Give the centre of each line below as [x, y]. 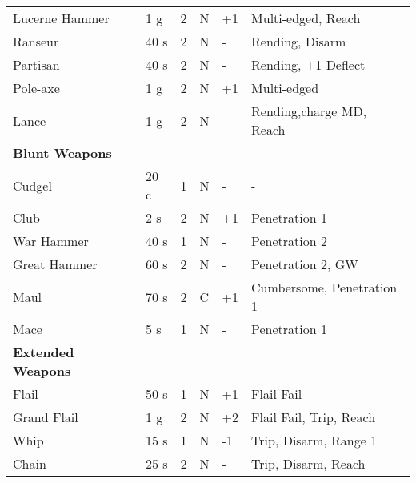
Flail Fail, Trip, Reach [314, 417]
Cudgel [32, 185]
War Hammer [51, 241]
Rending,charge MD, [309, 111]
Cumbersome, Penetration [324, 287]
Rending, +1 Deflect [308, 64]
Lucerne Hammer [61, 18]
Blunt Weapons [62, 153]
